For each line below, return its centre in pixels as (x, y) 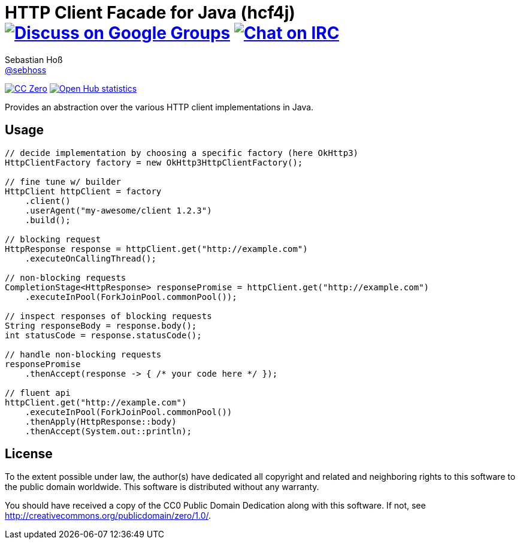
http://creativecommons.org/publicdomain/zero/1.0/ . (108, 516)
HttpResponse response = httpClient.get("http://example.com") (156, 249)
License (29, 454)
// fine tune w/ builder (63, 181)
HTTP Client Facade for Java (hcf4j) (150, 13)
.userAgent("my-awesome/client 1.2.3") (118, 210)
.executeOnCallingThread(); (90, 258)
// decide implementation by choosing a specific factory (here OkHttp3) (182, 153)
